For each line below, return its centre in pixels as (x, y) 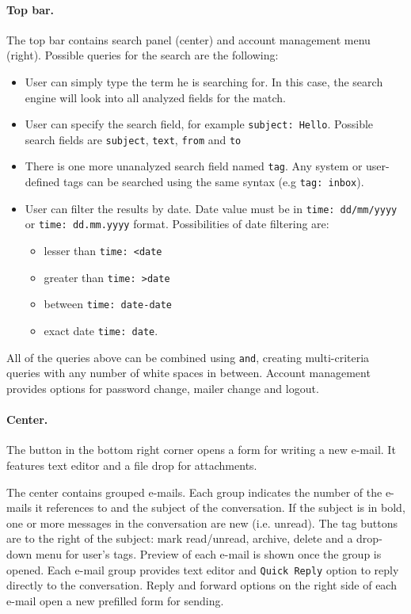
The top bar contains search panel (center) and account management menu (188, 39)
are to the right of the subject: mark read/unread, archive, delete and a (180, 538)
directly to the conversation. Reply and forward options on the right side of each (202, 585)
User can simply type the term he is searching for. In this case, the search (204, 81)
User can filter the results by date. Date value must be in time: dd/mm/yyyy (211, 208)
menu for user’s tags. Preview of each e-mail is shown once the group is (208, 553)
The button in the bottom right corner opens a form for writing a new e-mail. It (201, 450)
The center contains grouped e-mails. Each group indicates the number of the (194, 492)
